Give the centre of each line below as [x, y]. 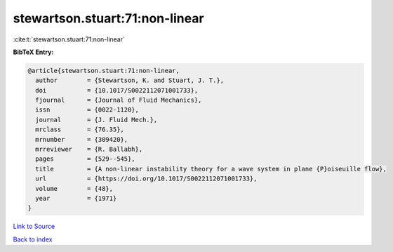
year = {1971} [76, 198]
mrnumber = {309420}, [82, 139]
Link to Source [34, 226]
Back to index [33, 239]
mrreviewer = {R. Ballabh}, [89, 150]
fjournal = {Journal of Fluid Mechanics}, [119, 100]
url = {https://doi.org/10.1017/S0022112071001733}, [146, 179]
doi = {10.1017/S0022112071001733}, [117, 90]
